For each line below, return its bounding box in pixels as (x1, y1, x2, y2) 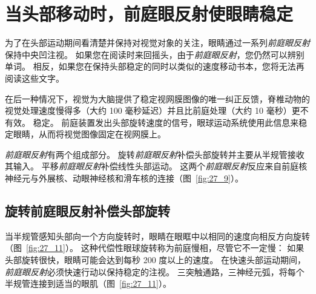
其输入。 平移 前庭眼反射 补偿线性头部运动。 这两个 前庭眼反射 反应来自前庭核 (5, 160, 308, 172)
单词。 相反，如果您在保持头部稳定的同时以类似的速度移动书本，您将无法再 (5, 60, 304, 73)
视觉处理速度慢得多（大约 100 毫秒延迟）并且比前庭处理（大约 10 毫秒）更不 (5, 104, 309, 117)
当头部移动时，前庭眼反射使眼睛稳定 (5, 1, 294, 26)
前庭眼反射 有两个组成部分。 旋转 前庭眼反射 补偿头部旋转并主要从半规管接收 (5, 148, 304, 160)
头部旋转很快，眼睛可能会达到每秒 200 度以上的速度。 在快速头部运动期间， (5, 253, 306, 266)
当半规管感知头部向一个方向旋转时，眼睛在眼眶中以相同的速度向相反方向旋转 (5, 229, 310, 242)
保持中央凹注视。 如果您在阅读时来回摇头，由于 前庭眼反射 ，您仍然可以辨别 (5, 48, 304, 60)
